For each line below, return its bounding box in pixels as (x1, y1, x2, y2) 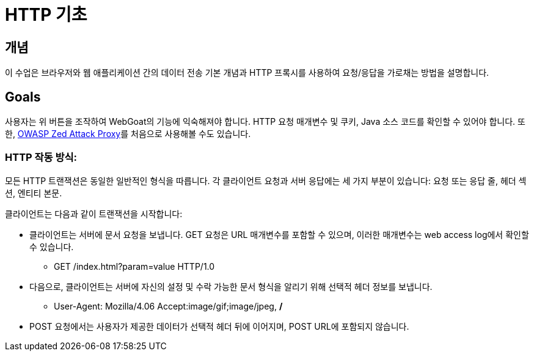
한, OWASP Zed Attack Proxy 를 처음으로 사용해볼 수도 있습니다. (5, 128, 251, 139)
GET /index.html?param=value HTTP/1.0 (54, 261, 215, 272)
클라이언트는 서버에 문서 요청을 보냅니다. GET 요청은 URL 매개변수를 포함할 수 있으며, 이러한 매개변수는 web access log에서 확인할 (29, 229, 529, 240)
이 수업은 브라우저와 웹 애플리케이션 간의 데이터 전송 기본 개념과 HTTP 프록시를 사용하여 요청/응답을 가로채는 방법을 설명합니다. (5, 67, 489, 78)
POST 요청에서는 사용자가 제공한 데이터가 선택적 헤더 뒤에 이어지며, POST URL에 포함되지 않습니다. (29, 321, 409, 332)
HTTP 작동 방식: (5, 151, 78, 164)
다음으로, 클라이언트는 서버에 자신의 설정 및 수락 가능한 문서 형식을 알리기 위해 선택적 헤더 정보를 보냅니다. (29, 281, 433, 292)
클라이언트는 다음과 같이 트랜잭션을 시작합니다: (5, 208, 183, 219)
